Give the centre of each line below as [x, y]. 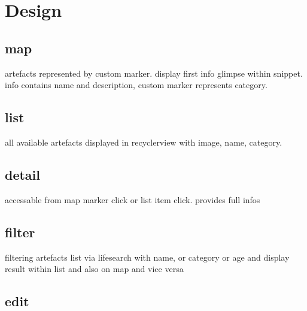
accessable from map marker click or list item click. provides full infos [133, 199]
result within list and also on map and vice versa [94, 269]
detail [23, 174]
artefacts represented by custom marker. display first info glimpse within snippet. [154, 73]
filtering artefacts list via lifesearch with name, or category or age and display [147, 257]
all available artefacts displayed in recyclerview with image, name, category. [144, 142]
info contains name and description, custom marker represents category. [136, 85]
